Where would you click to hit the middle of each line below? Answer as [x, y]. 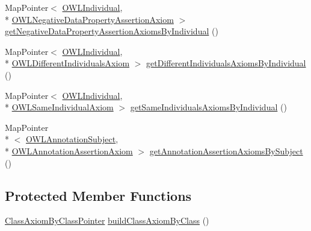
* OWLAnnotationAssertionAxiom [69, 150]
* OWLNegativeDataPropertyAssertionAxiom [89, 19]
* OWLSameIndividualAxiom [59, 107]
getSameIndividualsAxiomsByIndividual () [208, 107]
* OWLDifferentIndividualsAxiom [67, 63]
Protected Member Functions [98, 195]
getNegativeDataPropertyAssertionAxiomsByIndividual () [112, 31]
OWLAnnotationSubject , [72, 139]
